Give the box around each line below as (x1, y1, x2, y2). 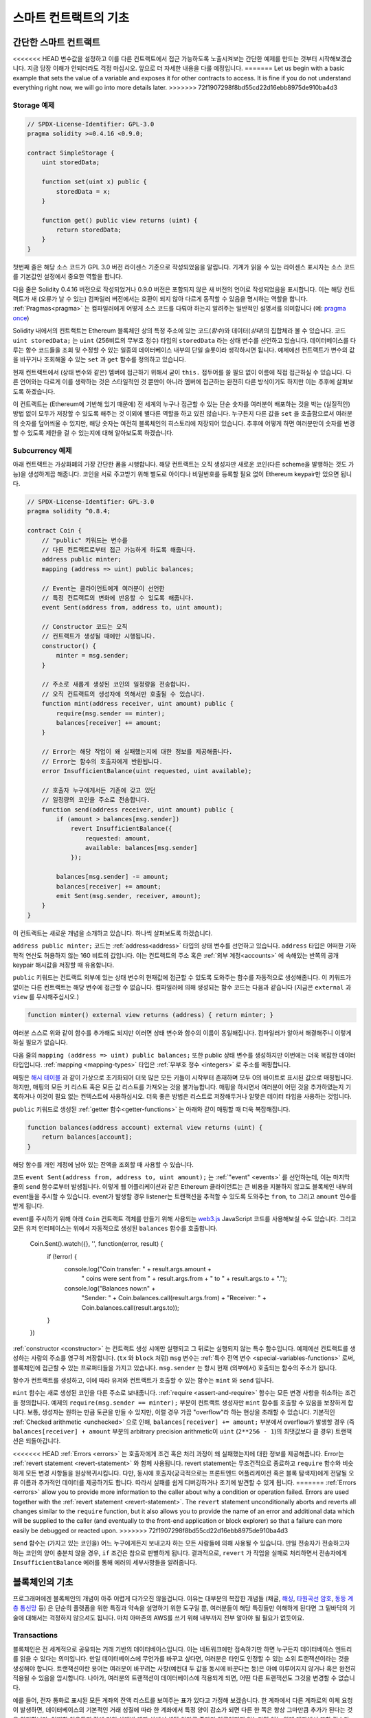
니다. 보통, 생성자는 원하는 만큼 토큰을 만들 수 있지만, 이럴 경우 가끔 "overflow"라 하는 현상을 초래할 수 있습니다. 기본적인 (12, 1408, 336, 1416)
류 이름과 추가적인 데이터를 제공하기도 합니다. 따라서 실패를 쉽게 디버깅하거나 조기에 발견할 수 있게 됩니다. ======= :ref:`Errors (12, 1478, 357, 1486)
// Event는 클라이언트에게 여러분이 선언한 (41, 584, 165, 592)
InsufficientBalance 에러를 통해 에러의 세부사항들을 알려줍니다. (12, 1559, 197, 1567)
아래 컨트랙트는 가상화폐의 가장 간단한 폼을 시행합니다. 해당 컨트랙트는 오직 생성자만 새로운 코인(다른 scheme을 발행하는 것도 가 (12, 460, 355, 469)
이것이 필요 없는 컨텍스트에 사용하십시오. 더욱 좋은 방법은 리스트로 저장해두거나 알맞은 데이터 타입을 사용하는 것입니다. (36, 1093, 352, 1101)
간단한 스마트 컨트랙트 (12, 36, 101, 48)
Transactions (12, 1631, 58, 1640)
